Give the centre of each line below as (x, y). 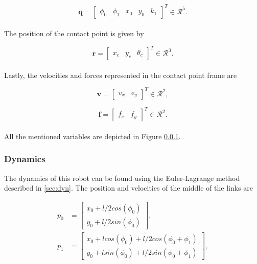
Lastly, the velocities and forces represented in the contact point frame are (121, 75)
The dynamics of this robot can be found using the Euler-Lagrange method (122, 178)
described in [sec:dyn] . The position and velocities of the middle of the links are (128, 188)
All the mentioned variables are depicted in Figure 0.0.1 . (92, 136)
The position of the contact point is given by (74, 33)
